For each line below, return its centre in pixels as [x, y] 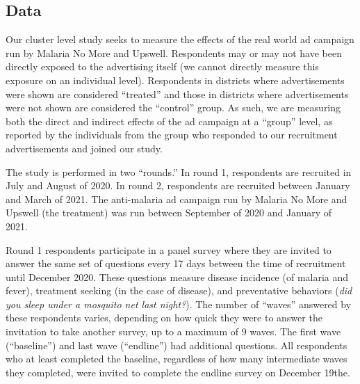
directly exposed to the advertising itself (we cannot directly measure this [162, 66]
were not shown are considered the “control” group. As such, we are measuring [173, 107]
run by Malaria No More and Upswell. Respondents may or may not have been [174, 53]
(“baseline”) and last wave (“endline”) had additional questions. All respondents [177, 345]
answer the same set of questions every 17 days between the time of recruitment [176, 263]
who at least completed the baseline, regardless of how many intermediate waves [177, 359]
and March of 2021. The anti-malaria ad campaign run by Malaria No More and [177, 199]
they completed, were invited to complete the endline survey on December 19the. [178, 372]
